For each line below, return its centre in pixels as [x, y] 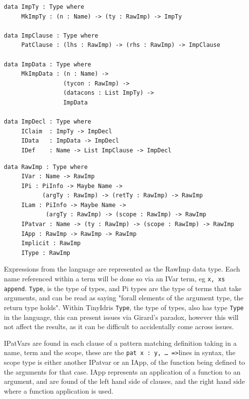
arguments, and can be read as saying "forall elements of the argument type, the [124, 298]
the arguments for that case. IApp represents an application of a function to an [122, 371]
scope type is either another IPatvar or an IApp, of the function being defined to [124, 362]
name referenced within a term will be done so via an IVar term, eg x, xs [115, 279]
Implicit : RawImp [51, 243]
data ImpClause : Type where [51, 35]
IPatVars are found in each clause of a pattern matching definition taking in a [120, 343]
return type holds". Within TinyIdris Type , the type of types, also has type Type [124, 307]
